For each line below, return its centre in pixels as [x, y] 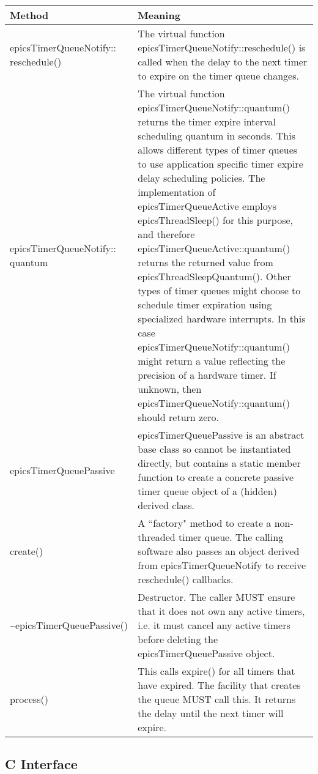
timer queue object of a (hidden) [207, 491]
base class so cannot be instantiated [214, 449]
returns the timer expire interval [207, 121]
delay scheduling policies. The [202, 178]
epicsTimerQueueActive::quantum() [214, 248]
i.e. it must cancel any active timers [214, 625]
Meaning [159, 15]
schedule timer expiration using [205, 304]
